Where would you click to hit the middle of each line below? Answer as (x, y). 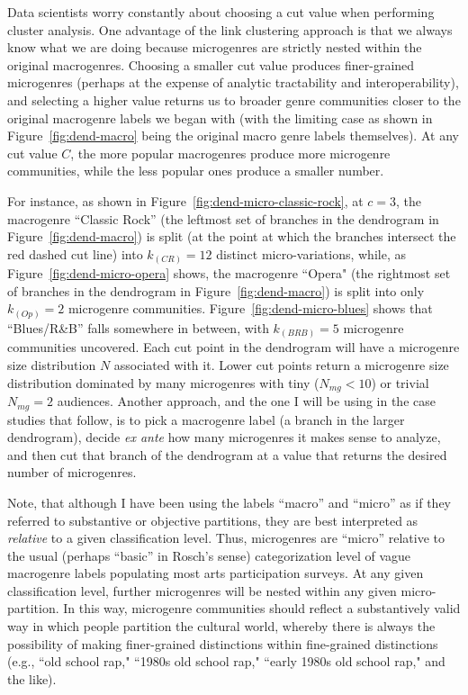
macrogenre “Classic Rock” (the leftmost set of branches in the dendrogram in (223, 218)
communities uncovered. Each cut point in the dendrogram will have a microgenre (234, 347)
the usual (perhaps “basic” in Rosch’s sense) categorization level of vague (209, 555)
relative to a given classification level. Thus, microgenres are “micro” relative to (226, 538)
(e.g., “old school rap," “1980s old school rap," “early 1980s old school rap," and (226, 661)
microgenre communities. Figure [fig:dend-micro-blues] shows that (250, 308)
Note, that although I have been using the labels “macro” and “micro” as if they (229, 502)
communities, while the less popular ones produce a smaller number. (196, 171)
